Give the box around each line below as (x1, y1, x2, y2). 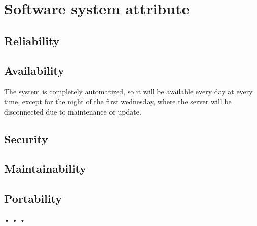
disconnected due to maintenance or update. (4, 106, 141, 117)
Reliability (4, 32, 60, 48)
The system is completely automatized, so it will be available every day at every (4, 86, 253, 97)
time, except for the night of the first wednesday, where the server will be (4, 96, 232, 106)
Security (4, 131, 48, 146)
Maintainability (4, 161, 87, 176)
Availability (4, 62, 64, 78)
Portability (4, 191, 62, 206)
